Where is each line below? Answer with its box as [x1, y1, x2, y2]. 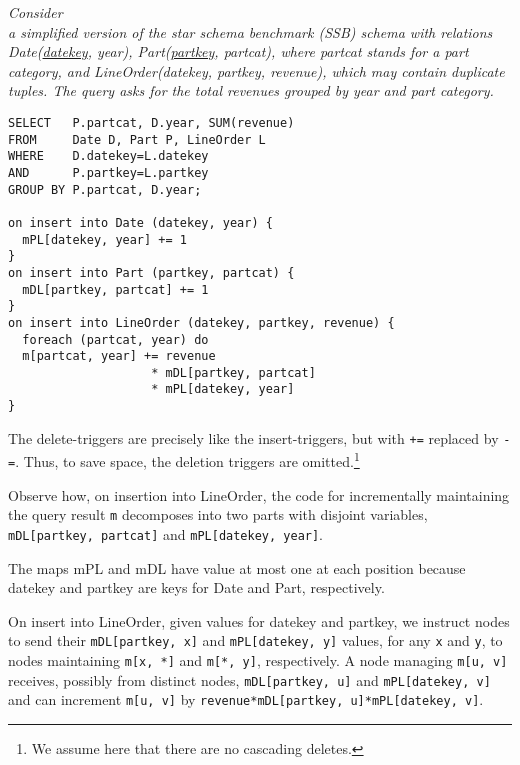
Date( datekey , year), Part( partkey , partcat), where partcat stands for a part [8, 41, 469, 62]
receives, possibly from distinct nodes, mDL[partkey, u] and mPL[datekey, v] [8, 669, 491, 690]
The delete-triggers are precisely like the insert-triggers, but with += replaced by [8, 427, 499, 448]
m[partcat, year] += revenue [22, 349, 216, 364]
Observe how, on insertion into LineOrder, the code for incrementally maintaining [8, 484, 510, 505]
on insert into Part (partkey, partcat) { [8, 265, 295, 280]
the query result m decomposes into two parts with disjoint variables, [8, 504, 428, 525]
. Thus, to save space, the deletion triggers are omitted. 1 [15, 448, 360, 472]
